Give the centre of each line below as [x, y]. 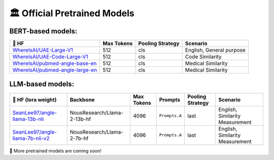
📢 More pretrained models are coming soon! [55, 151]
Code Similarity [203, 57]
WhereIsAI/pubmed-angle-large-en [55, 70]
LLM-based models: [42, 84]
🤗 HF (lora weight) [35, 100]
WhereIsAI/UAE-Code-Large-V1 [50, 57]
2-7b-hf [79, 138]
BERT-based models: [43, 31]
